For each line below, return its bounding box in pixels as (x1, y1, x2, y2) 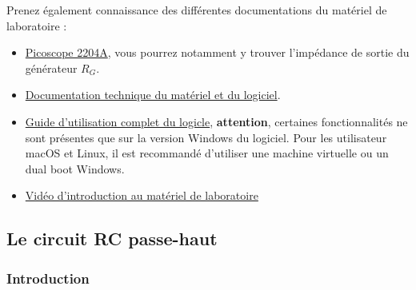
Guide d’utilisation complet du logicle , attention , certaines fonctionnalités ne (25, 113, 408, 129)
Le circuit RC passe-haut (6, 226, 218, 251)
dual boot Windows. (25, 160, 125, 177)
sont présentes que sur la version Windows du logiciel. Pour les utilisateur (25, 129, 387, 145)
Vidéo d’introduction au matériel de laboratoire (25, 187, 258, 204)
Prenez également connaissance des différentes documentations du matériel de (6, 2, 387, 18)
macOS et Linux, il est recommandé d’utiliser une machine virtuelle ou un (25, 145, 389, 161)
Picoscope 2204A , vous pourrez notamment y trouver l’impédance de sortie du (25, 44, 410, 61)
